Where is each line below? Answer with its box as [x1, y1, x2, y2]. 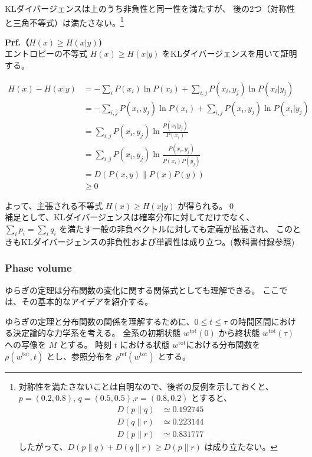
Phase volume [5, 260, 72, 275]
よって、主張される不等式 [5, 199, 103, 211]
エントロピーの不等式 [5, 47, 87, 60]
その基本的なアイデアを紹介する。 [21, 295, 153, 308]
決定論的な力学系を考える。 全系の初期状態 [12, 327, 181, 339]
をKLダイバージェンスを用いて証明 [162, 47, 297, 60]
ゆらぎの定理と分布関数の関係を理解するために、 [5, 315, 195, 327]
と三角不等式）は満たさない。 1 [5, 14, 124, 28]
